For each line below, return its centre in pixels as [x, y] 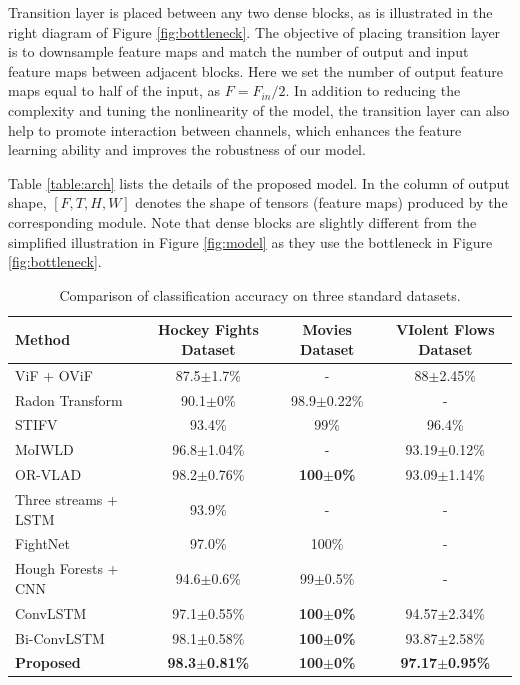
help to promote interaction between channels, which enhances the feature [235, 129]
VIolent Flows [445, 329]
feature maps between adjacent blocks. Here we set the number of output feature [256, 70]
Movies [327, 329]
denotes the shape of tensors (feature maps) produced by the [321, 202]
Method [43, 339]
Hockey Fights [208, 329]
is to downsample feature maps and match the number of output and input [238, 51]
